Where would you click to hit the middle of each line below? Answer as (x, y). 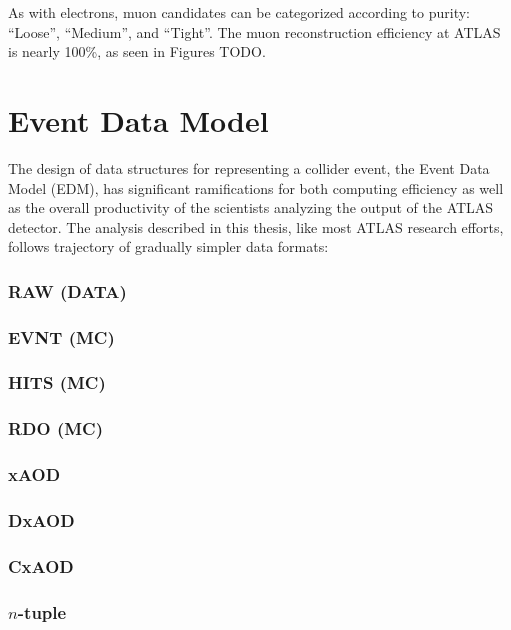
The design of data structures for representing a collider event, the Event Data (249, 167)
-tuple (42, 611)
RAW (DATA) (67, 290)
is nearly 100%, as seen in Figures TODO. (137, 51)
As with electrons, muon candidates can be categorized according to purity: (239, 12)
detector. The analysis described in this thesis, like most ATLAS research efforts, (256, 226)
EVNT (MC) (61, 336)
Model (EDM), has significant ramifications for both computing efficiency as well (256, 187)
